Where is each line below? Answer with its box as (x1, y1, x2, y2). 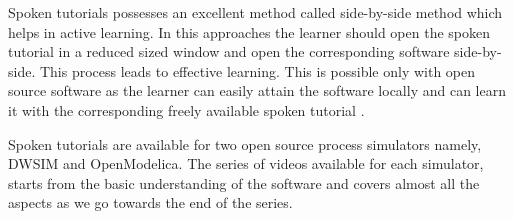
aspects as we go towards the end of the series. (8, 192, 293, 213)
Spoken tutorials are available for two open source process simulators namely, (8, 133, 482, 154)
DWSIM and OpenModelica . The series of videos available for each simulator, (8, 153, 484, 174)
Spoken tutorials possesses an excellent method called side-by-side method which (8, 2, 503, 22)
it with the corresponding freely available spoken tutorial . (8, 99, 365, 120)
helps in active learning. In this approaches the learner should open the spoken (8, 21, 491, 42)
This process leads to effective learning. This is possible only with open (39, 60, 476, 81)
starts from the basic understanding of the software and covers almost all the (8, 172, 480, 193)
